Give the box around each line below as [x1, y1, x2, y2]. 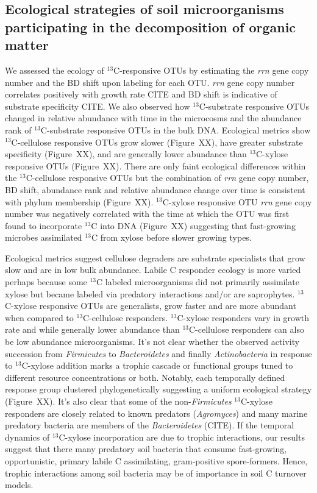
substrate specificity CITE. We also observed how [5, 99, 190, 112]
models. [5, 478, 34, 491]
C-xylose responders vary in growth [177, 311, 310, 324]
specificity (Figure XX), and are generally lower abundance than [5, 147, 247, 160]
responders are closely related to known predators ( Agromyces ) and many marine [5, 406, 308, 419]
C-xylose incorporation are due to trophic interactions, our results [59, 430, 305, 443]
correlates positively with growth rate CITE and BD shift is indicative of [5, 88, 277, 101]
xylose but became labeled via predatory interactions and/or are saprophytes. [5, 287, 295, 300]
